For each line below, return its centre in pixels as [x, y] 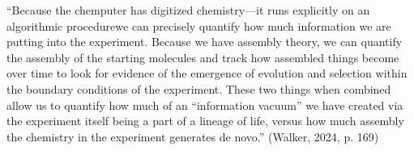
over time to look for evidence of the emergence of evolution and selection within [207, 73]
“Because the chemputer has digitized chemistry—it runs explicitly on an [188, 10]
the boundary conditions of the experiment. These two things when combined [199, 88]
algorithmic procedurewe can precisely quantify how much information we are [199, 25]
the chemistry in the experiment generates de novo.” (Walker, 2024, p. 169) [193, 136]
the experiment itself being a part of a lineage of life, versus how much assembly [205, 121]
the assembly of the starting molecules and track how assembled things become [203, 57]
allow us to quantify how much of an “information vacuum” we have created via [205, 105]
